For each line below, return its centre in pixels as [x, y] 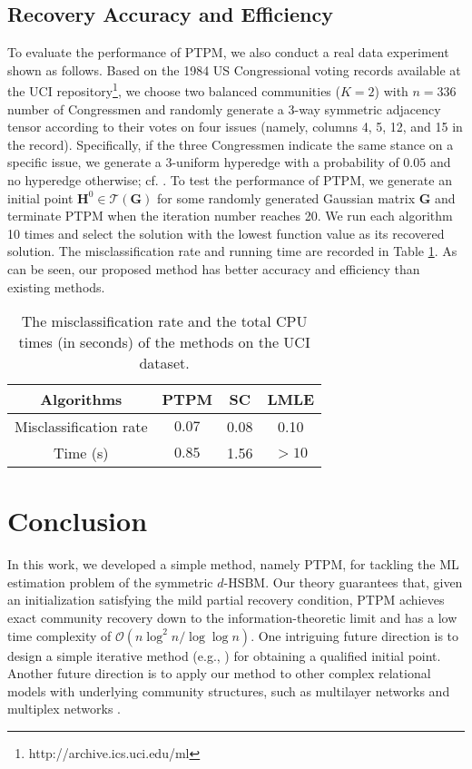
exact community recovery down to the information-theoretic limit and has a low [232, 618]
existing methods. [56, 286]
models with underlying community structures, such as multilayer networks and [229, 690]
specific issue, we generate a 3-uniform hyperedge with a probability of [203, 162]
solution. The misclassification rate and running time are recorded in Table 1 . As [232, 251]
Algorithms [81, 399]
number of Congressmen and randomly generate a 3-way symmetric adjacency [224, 108]
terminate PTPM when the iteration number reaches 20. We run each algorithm [230, 216]
